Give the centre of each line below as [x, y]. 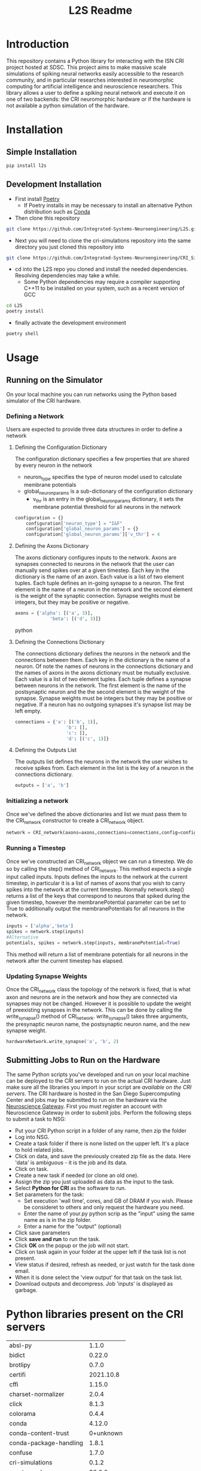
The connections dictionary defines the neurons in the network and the [102, 653]
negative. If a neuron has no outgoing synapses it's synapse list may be [103, 704]
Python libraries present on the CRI [95, 1314]
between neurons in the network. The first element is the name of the [100, 685]
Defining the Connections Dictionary [60, 642]
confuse [21, 1453]
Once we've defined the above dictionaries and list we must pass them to [97, 814]
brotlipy [20, 1365]
